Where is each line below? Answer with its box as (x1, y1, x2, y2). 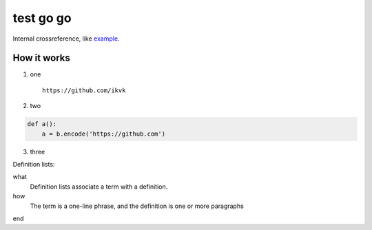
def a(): (27, 121, 57, 128)
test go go (12, 10, 72, 25)
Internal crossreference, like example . (12, 34, 120, 43)
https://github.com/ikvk (42, 86, 126, 94)
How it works (12, 52, 70, 64)
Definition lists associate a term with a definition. (30, 182, 168, 191)
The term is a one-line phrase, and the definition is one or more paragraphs (30, 202, 244, 210)
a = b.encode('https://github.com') (41, 129, 165, 138)
